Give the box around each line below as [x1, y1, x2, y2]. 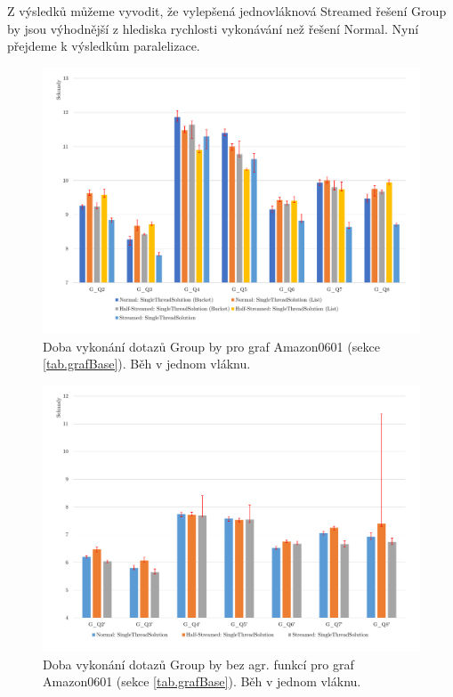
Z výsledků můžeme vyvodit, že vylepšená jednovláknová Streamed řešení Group [7, 2, 447, 20]
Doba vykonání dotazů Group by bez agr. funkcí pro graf [43, 654, 354, 673]
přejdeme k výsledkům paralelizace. [7, 36, 200, 55]
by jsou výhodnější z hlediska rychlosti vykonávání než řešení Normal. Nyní [7, 19, 419, 37]
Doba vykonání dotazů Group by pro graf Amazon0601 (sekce [43, 336, 380, 355]
